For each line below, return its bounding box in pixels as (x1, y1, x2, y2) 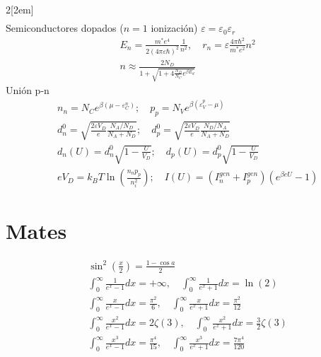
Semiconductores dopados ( (6, 21, 124, 35)
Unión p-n (6, 83, 49, 98)
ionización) (151, 21, 198, 35)
